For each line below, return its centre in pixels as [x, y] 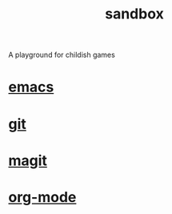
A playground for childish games [62, 55]
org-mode [42, 197]
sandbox [134, 14]
